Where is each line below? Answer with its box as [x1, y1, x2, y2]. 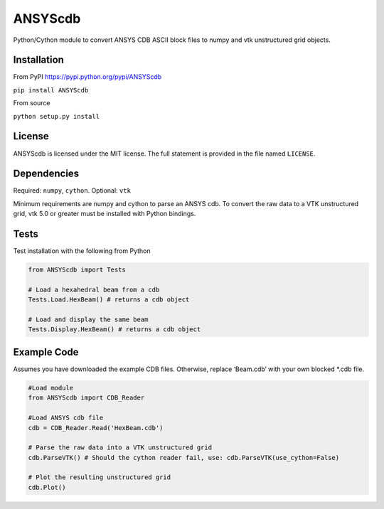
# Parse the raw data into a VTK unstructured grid [28, 444, 213, 451]
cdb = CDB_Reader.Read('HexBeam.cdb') [28, 424, 164, 432]
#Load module [28, 384, 74, 392]
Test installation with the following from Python [13, 247, 151, 255]
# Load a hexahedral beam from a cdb [28, 285, 160, 294]
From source [13, 99, 50, 107]
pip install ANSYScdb [13, 86, 89, 94]
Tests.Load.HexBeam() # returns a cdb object [28, 296, 190, 304]
